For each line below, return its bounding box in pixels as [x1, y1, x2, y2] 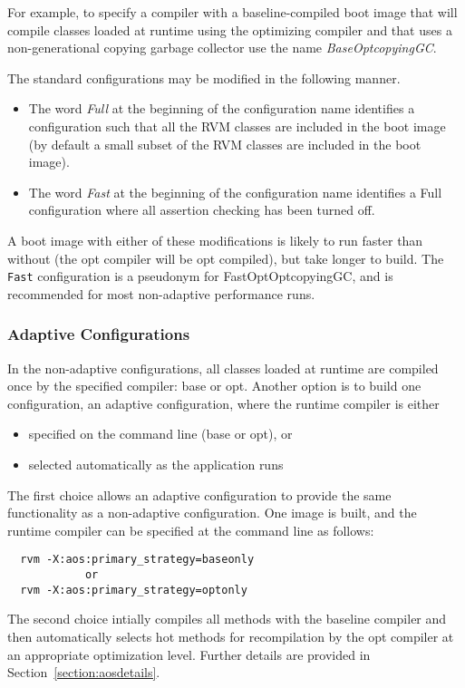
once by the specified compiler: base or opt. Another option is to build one [7, 376, 421, 395]
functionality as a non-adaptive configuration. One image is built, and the [7, 503, 417, 522]
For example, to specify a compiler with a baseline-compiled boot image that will [7, 3, 458, 21]
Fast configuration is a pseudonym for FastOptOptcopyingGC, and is [7, 266, 393, 286]
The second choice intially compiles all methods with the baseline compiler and [7, 609, 447, 628]
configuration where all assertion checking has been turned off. [28, 200, 375, 219]
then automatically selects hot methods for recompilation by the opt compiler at [7, 626, 454, 645]
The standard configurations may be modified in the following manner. [7, 68, 401, 87]
